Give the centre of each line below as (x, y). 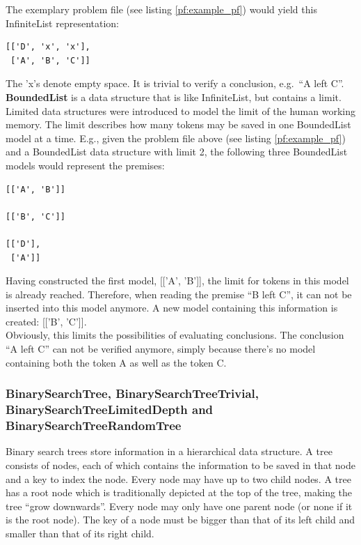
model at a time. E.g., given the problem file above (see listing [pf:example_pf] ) (176, 138)
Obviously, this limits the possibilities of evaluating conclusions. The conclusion (175, 335)
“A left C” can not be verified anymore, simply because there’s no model (161, 349)
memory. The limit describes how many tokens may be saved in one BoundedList (178, 124)
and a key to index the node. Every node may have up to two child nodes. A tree (178, 478)
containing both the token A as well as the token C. (116, 362)
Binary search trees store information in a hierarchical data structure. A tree (169, 451)
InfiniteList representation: (63, 23)
